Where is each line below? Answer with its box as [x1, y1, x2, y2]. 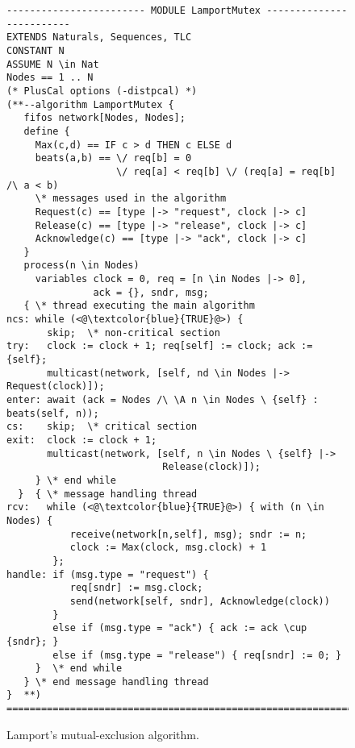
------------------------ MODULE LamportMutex [6, 5, 261, 16]
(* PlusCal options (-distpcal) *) [6, 85, 198, 97]
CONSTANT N [6, 44, 65, 56]
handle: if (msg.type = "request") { [6, 568, 209, 580]
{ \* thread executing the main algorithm [23, 300, 255, 312]
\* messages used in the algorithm [35, 193, 227, 205]
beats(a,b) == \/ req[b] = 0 [35, 152, 192, 164]
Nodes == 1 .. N [6, 72, 94, 84]
